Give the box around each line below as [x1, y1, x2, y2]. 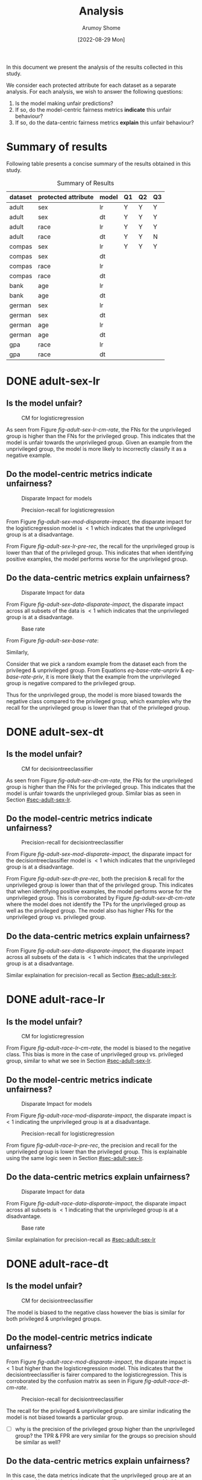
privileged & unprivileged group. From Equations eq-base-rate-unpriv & [6, 666, 185, 674]
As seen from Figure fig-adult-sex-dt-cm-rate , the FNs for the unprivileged [6, 777, 193, 784]
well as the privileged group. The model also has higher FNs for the [6, 907, 174, 914]
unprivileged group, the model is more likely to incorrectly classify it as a [6, 445, 187, 452]
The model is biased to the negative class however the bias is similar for [6, 1309, 185, 1316]
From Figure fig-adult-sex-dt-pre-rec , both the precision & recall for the [6, 875, 185, 882]
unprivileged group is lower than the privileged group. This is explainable [6, 1148, 188, 1155]
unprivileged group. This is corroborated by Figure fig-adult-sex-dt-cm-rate [6, 895, 195, 902]
